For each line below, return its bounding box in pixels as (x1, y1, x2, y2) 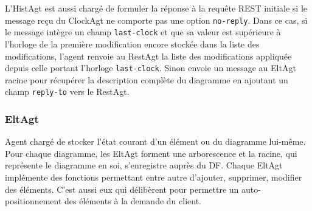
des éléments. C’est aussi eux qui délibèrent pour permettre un (5, 182, 239, 195)
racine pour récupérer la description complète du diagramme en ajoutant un (5, 73, 288, 86)
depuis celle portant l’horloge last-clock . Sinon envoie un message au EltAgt (5, 61, 296, 74)
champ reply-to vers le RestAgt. (5, 85, 130, 98)
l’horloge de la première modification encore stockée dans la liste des (5, 37, 260, 50)
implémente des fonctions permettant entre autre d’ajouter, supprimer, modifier (5, 171, 302, 183)
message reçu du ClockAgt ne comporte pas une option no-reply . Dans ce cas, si (5, 13, 308, 26)
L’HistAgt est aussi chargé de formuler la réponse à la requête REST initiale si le (5, 2, 308, 14)
